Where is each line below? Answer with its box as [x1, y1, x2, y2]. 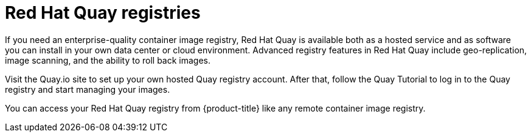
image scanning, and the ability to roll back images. [5, 55, 211, 65]
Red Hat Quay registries [5, 2, 201, 23]
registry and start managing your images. [5, 84, 170, 95]
